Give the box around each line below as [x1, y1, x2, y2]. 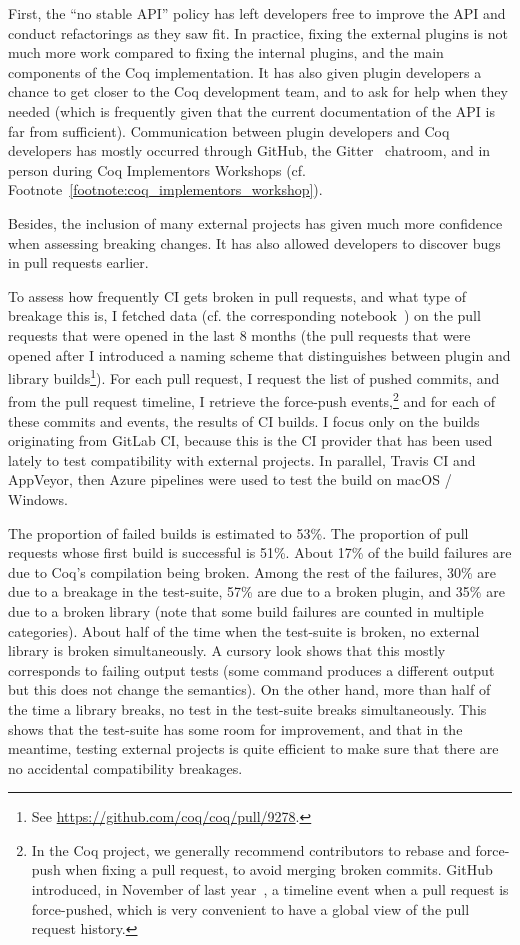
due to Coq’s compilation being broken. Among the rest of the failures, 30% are [8, 561, 497, 582]
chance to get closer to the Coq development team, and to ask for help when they [8, 81, 508, 102]
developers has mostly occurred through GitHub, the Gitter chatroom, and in [8, 140, 491, 161]
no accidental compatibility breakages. [8, 757, 243, 778]
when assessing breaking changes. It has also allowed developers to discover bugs [8, 232, 501, 253]
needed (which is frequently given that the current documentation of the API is [8, 100, 495, 121]
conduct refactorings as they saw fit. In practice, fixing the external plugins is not [8, 22, 508, 43]
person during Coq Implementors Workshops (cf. [8, 159, 306, 180]
